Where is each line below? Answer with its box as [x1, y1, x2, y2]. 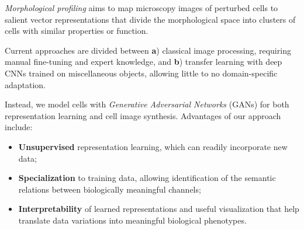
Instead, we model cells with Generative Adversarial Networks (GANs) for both [5, 98, 289, 110]
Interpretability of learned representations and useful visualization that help [18, 203, 299, 215]
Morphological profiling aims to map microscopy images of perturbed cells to [5, 2, 278, 13]
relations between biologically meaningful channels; [18, 183, 201, 195]
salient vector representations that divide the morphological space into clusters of [5, 13, 296, 25]
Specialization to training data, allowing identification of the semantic [18, 172, 276, 184]
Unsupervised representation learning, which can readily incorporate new [18, 140, 288, 152]
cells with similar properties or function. [5, 25, 148, 37]
